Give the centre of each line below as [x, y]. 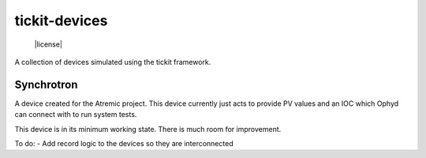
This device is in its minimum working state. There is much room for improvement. [148, 129]
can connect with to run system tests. [76, 115]
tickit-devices [61, 21]
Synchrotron [46, 84]
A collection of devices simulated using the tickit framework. [113, 62]
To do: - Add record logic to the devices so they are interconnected [124, 144]
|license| [49, 44]
